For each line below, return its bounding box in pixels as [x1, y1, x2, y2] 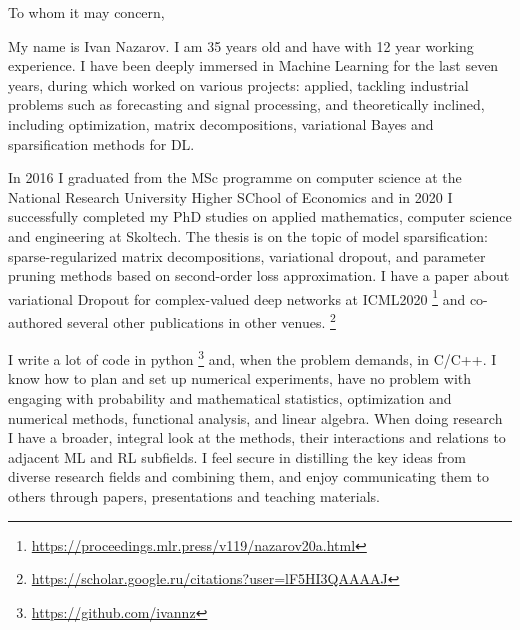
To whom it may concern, [8, 2, 165, 22]
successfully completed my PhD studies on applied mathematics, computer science [8, 206, 512, 227]
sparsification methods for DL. [8, 133, 195, 154]
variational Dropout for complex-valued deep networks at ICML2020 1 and [8, 285, 466, 309]
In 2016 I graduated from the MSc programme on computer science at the [8, 167, 462, 188]
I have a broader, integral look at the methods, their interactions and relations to [8, 427, 506, 448]
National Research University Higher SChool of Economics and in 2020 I [8, 186, 453, 207]
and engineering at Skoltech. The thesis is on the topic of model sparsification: [8, 225, 488, 246]
